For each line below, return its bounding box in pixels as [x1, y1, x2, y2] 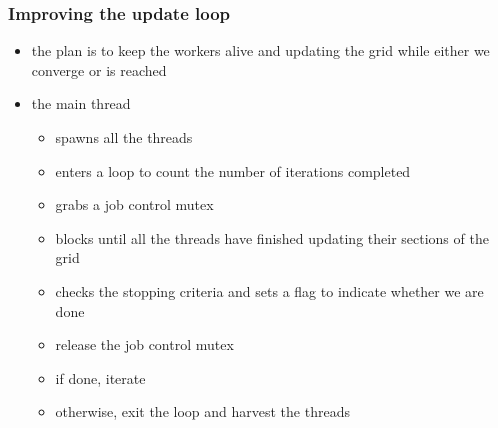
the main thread [31, 93, 131, 114]
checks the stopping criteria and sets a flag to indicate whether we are [55, 280, 484, 301]
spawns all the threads [55, 127, 193, 147]
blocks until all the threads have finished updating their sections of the [55, 227, 489, 248]
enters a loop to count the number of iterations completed [55, 160, 411, 181]
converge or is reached [31, 59, 167, 80]
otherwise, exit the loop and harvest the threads [55, 401, 350, 422]
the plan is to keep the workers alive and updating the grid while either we [31, 40, 490, 61]
